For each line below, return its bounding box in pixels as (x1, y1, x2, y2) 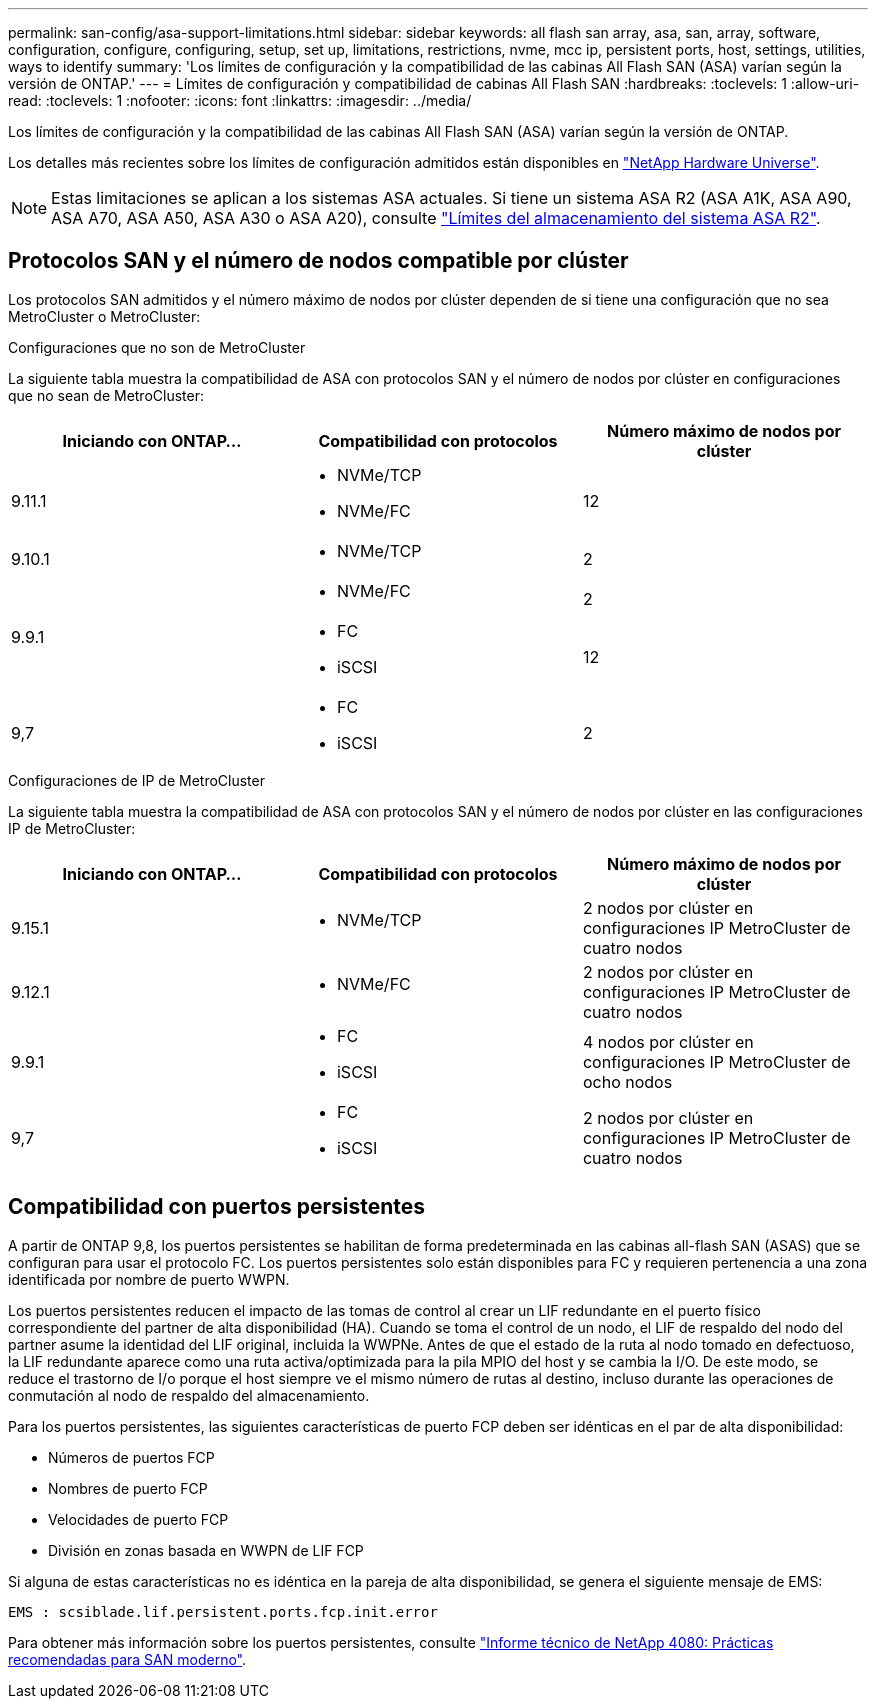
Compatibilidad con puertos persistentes (8, 1194, 426, 1220)
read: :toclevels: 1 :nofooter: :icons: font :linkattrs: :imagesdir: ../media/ (8, 92, 472, 109)
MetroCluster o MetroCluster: (8, 307, 201, 325)
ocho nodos (582, 1071, 673, 1092)
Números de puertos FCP (48, 1448, 215, 1466)
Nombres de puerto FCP (48, 1479, 208, 1497)
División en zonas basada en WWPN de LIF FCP (48, 1541, 364, 1559)
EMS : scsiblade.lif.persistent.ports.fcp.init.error (8, 1603, 438, 1620)
